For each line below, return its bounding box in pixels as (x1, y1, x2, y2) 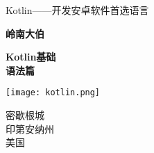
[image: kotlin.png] (6, 88, 101, 98)
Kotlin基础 (6, 49, 56, 64)
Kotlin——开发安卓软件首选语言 (6, 3, 149, 17)
